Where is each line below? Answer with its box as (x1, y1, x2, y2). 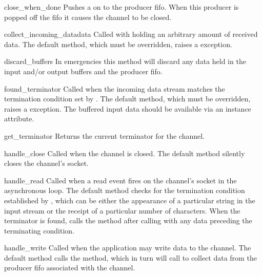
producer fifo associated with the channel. (4, 262, 135, 273)
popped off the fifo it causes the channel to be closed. (4, 11, 172, 22)
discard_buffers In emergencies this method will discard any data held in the (4, 56, 246, 67)
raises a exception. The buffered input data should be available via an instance (4, 103, 251, 114)
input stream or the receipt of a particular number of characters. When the (4, 205, 240, 216)
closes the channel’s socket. (4, 158, 89, 168)
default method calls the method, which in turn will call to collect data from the (4, 252, 257, 263)
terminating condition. (4, 225, 74, 236)
